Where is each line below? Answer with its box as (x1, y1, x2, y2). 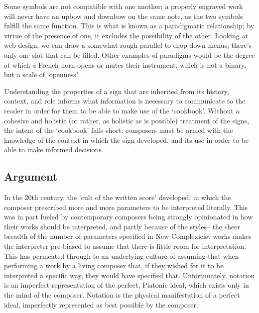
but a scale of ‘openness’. (4, 69, 79, 80)
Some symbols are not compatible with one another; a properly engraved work (4, 1, 243, 11)
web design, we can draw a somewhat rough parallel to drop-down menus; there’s (4, 40, 252, 50)
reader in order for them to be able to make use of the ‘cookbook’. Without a (4, 105, 240, 115)
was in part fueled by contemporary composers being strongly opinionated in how (4, 211, 253, 222)
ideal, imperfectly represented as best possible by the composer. (4, 299, 198, 310)
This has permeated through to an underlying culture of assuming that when (4, 250, 239, 261)
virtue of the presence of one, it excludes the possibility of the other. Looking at (4, 30, 248, 40)
